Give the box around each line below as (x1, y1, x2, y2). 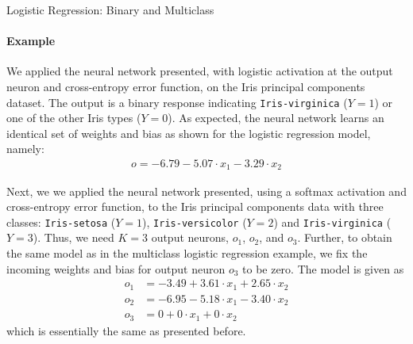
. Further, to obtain (297, 229, 392, 246)
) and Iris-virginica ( (273, 213, 392, 230)
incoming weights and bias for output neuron (6, 260, 226, 277)
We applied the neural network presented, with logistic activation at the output (6, 63, 393, 79)
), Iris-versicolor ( (142, 213, 247, 230)
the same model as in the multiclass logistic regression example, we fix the (6, 244, 368, 261)
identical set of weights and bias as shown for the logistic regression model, (6, 124, 371, 141)
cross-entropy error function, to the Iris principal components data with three (6, 198, 384, 215)
